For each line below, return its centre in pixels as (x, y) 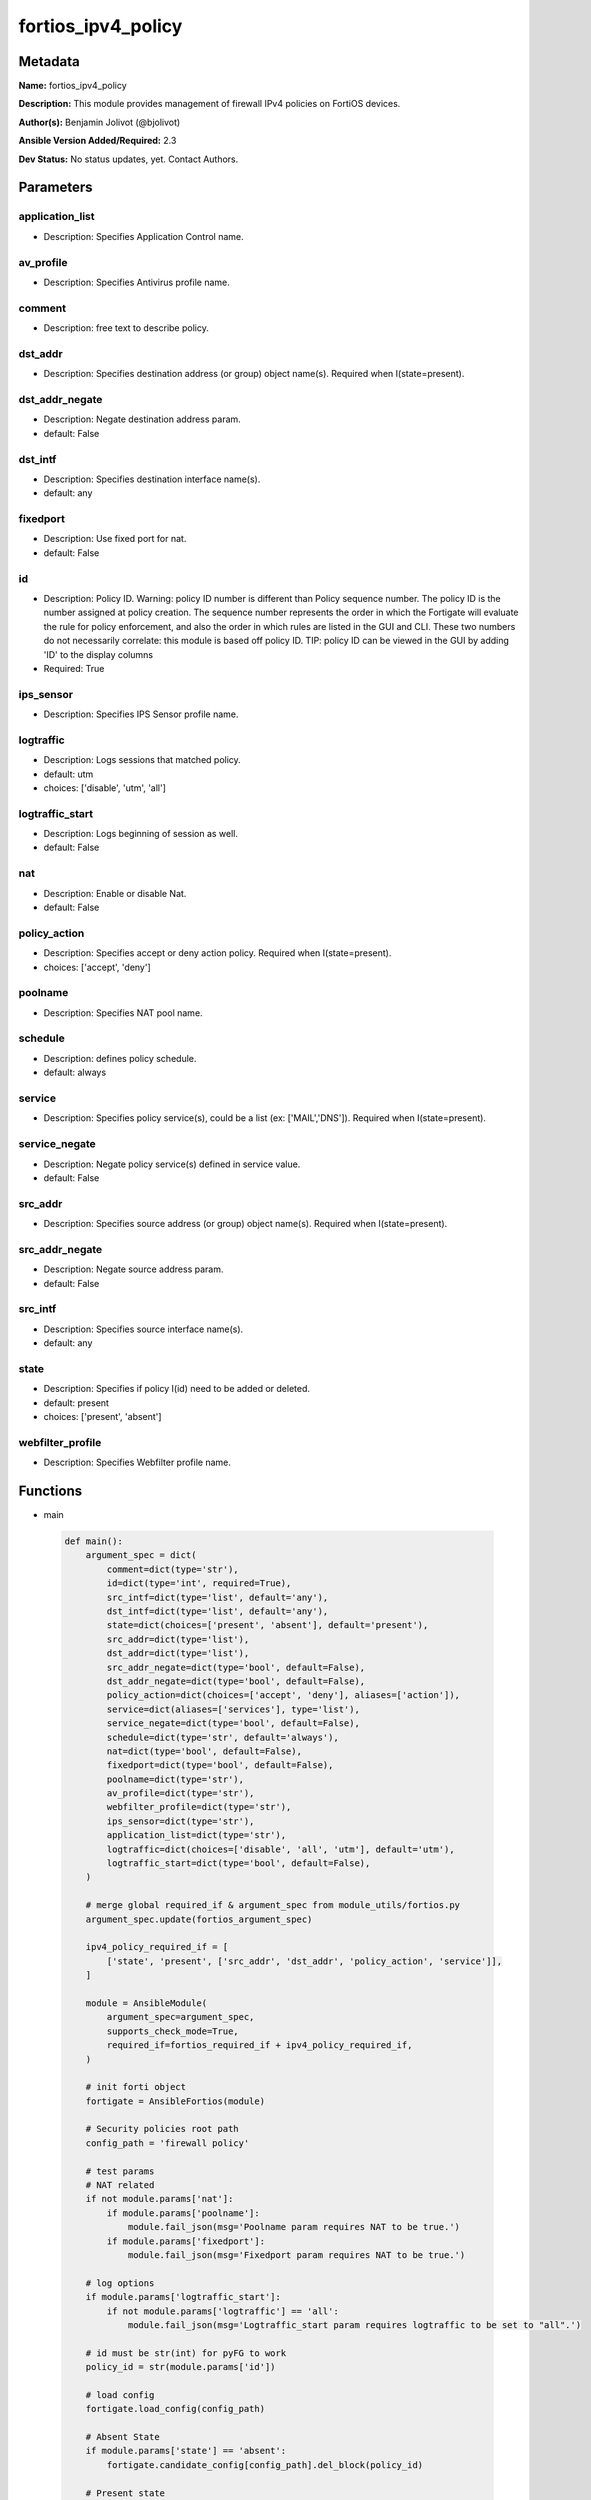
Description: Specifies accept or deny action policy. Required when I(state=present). (217, 953)
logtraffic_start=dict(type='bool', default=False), (238, 1863)
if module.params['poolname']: (183, 2213)
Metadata (49, 61)
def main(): (94, 1541)
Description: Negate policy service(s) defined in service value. (172, 1164)
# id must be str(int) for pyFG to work (186, 2353)
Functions (50, 1490)
